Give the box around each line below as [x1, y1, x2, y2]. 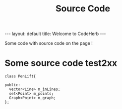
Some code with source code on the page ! [4, 40, 93, 46]
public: [4, 82, 21, 88]
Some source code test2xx [4, 58, 118, 69]
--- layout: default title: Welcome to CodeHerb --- [4, 31, 106, 37]
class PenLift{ [4, 74, 36, 79]
